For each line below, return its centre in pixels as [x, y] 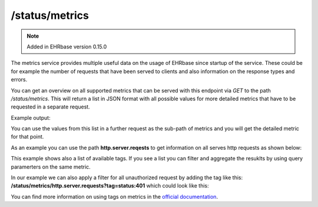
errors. [19, 80]
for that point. [27, 137]
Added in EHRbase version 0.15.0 [67, 47]
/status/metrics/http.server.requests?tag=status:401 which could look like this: [110, 186]
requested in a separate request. [51, 107]
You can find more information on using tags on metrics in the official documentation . [114, 196]
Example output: [31, 117]
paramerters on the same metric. [51, 167]
